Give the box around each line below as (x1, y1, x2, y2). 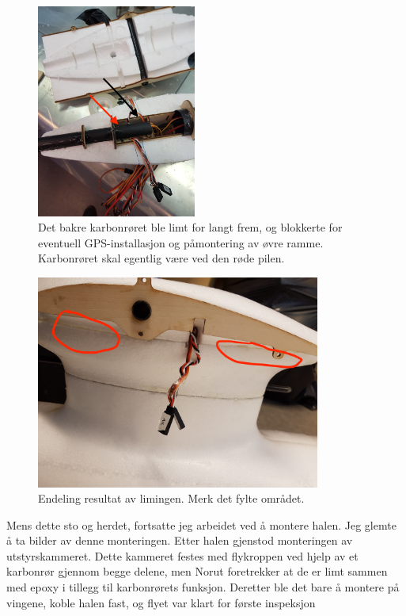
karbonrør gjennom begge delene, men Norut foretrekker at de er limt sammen (6, 563, 388, 580)
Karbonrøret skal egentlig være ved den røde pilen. (38, 250, 285, 266)
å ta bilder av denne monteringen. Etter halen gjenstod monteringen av (6, 532, 353, 549)
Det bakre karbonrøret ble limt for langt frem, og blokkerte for (38, 219, 343, 235)
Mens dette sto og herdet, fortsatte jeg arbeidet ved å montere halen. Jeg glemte (6, 516, 397, 533)
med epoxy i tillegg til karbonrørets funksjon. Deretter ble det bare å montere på (6, 579, 400, 595)
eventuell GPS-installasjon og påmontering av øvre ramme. (38, 234, 324, 251)
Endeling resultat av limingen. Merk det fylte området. (38, 490, 305, 507)
